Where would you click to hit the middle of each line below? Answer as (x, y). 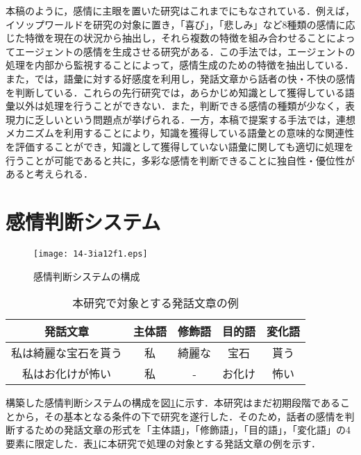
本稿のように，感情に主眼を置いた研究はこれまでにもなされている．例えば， (180, 10)
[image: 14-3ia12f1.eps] (91, 254)
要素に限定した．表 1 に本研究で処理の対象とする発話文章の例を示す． (163, 443)
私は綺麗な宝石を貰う (67, 353)
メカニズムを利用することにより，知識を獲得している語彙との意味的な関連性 (180, 133)
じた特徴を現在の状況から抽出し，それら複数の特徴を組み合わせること (166, 38)
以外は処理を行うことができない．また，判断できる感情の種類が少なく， (180, 106)
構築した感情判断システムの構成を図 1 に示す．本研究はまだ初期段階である (173, 403)
